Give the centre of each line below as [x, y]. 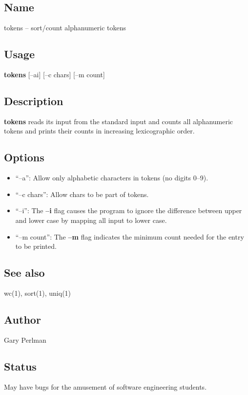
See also [24, 273]
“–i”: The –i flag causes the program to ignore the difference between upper [129, 210]
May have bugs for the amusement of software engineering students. [105, 386]
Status [20, 366]
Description [34, 100]
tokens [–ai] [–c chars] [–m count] [54, 74]
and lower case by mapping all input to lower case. [91, 220]
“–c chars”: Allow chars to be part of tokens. [82, 194]
